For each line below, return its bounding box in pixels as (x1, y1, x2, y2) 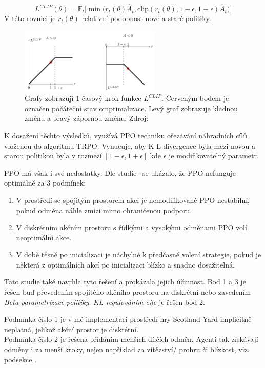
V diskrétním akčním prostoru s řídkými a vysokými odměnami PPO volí (16, 222, 247, 233)
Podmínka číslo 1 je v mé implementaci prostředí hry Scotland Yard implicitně (4, 314, 252, 324)
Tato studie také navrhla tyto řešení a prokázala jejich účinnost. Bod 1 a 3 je (4, 276, 246, 287)
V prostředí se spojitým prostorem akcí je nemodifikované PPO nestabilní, (16, 194, 250, 205)
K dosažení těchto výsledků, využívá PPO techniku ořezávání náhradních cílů (4, 130, 247, 140)
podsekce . (4, 354, 37, 364)
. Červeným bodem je (161, 93, 229, 104)
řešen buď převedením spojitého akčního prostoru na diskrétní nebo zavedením (4, 287, 251, 297)
